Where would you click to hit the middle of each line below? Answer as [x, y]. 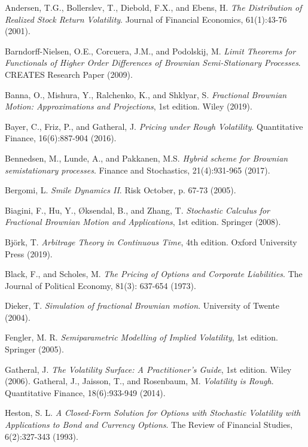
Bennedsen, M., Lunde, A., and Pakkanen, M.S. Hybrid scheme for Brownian [147, 158]
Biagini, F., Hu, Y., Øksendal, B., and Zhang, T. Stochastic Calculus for [138, 210]
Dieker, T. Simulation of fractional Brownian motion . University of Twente [142, 305]
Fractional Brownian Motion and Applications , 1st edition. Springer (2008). [143, 222]
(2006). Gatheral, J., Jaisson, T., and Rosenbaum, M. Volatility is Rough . [139, 381]
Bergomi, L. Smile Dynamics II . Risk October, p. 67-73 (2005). [121, 190]
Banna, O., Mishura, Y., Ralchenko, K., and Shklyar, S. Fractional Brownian [146, 94]
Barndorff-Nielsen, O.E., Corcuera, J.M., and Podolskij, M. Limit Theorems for [150, 51]
